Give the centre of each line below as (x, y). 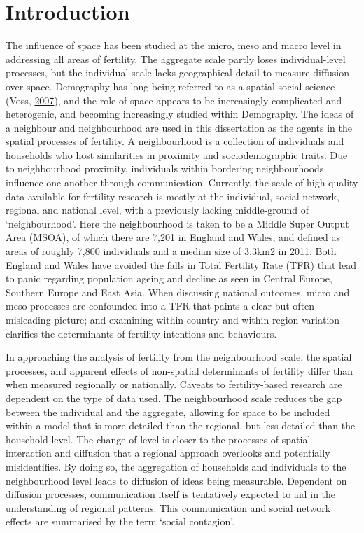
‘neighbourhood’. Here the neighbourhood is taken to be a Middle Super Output (177, 223)
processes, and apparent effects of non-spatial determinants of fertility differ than (180, 370)
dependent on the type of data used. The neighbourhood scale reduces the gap (174, 397)
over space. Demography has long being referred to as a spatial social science (170, 86)
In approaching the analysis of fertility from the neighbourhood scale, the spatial (179, 357)
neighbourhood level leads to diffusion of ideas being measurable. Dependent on (176, 480)
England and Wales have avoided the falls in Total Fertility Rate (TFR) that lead (181, 264)
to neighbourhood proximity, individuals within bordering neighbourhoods (165, 168)
